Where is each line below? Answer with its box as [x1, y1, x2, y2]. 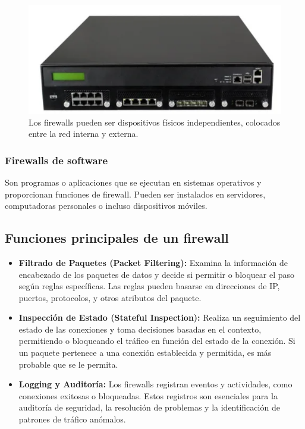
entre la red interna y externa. [29, 127, 139, 140]
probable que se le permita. [18, 358, 118, 370]
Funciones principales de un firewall [5, 228, 229, 247]
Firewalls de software [5, 152, 108, 167]
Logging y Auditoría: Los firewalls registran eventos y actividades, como [18, 378, 293, 390]
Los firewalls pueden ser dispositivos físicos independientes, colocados [29, 115, 281, 128]
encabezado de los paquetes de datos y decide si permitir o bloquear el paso [18, 268, 295, 280]
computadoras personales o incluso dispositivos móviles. [5, 199, 207, 212]
